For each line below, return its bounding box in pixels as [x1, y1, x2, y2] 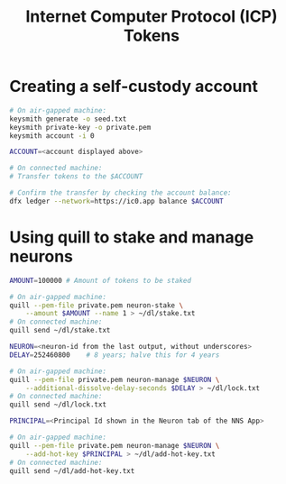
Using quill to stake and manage [9, 227, 254, 247]
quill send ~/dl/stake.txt [9, 326, 111, 335]
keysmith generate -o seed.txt [9, 114, 127, 123]
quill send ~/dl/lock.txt [9, 400, 106, 409]
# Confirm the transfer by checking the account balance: [9, 188, 232, 197]
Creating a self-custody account [9, 77, 259, 96]
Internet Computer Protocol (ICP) [25, 6, 278, 27]
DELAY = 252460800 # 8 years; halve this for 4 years [9, 350, 220, 360]
